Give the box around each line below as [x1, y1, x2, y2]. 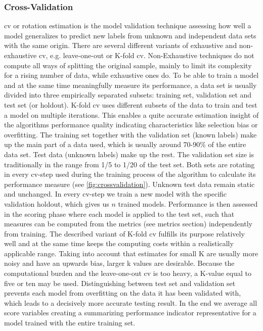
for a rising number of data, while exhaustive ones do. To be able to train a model [4, 70, 259, 80]
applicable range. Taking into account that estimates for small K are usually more [4, 248, 258, 258]
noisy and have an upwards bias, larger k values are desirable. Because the [4, 258, 235, 268]
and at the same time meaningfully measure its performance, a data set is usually [4, 79, 257, 90]
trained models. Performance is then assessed [118, 198, 258, 209]
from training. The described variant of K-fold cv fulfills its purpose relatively [4, 228, 245, 239]
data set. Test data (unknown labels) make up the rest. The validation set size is [4, 149, 254, 159]
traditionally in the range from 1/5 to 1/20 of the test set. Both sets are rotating [4, 159, 255, 169]
